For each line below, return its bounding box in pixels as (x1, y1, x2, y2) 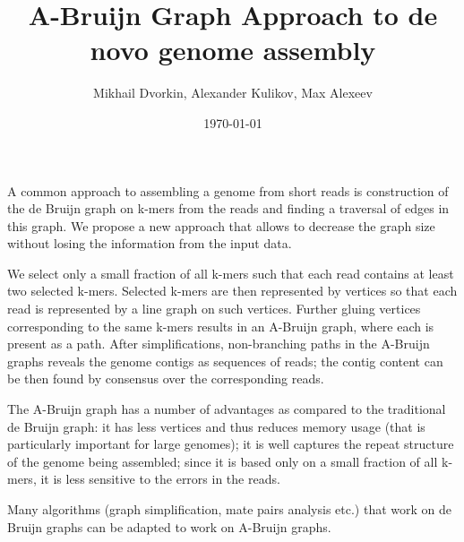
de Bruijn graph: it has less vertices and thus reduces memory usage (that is (7, 417, 425, 435)
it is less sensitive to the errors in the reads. (40, 469, 280, 488)
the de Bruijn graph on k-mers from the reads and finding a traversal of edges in (7, 199, 450, 218)
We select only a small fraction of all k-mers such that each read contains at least (7, 263, 454, 282)
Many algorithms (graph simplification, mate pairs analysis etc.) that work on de (7, 500, 452, 518)
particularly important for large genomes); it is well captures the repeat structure (7, 434, 454, 453)
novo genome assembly (90, 31, 376, 68)
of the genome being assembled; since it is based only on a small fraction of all (7, 452, 438, 470)
